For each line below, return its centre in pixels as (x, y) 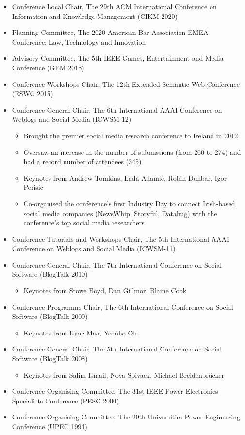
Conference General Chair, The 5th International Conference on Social (117, 349)
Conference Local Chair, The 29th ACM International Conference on (114, 6)
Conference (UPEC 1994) (50, 426)
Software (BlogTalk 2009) (50, 316)
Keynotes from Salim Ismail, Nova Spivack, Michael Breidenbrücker (124, 375)
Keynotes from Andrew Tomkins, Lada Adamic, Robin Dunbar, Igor (125, 177)
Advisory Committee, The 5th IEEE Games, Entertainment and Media (118, 58)
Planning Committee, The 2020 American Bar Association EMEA (110, 32)
